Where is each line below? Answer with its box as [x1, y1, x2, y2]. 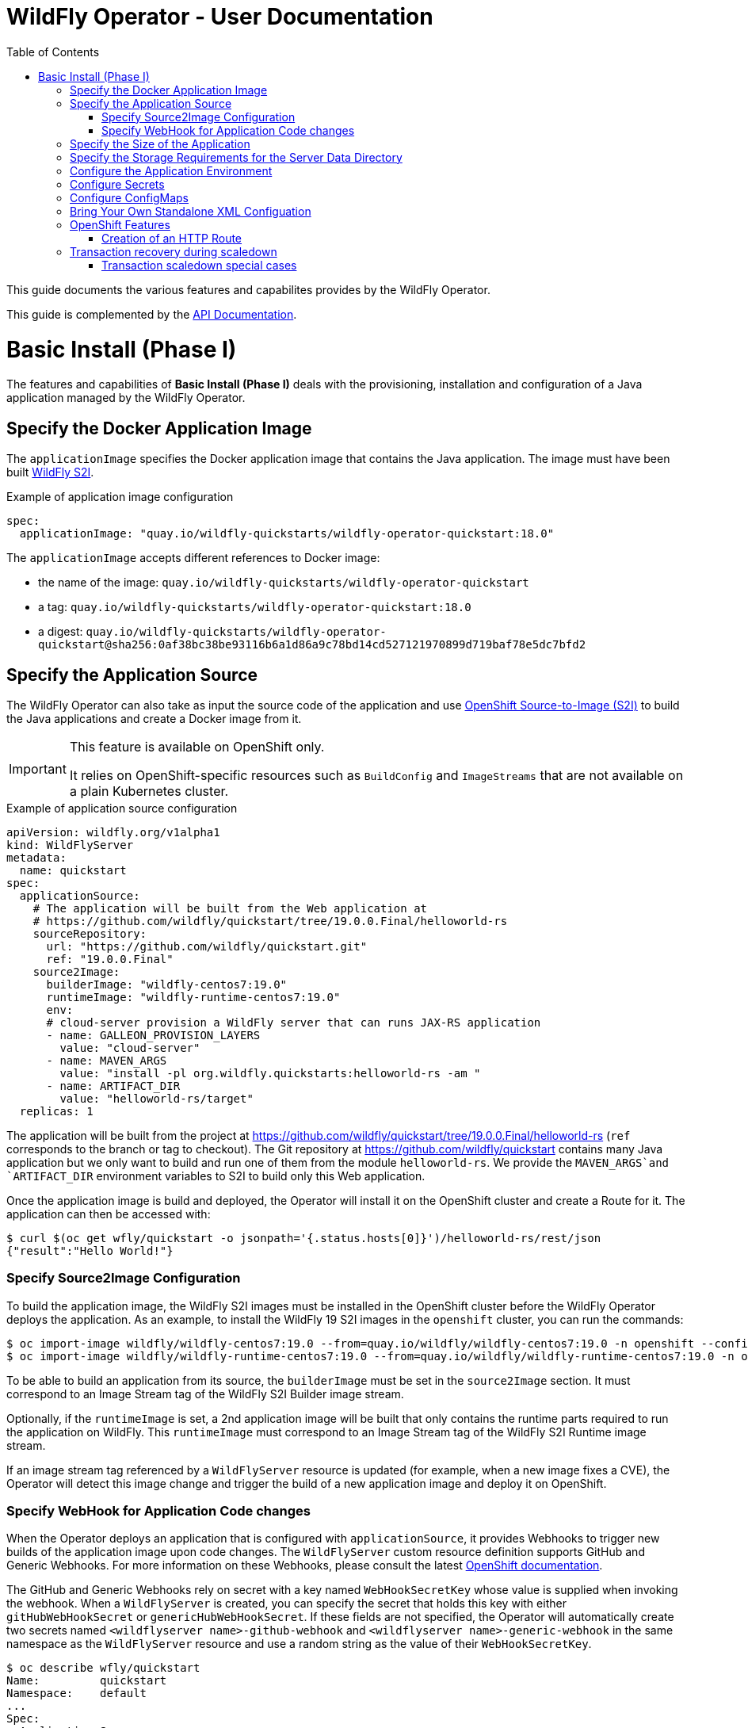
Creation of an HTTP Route [101, 231, 242, 245]
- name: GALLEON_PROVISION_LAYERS [46, 1028, 261, 1042]
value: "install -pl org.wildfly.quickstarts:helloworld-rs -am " [59, 1066, 481, 1080]
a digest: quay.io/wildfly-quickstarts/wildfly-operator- [38, 625, 387, 639]
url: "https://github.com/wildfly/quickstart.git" [46, 939, 368, 953]
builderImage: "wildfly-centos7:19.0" [46, 977, 288, 991]
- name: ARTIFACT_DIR [46, 1079, 181, 1092]
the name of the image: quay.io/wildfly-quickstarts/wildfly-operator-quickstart [38, 575, 529, 590]
